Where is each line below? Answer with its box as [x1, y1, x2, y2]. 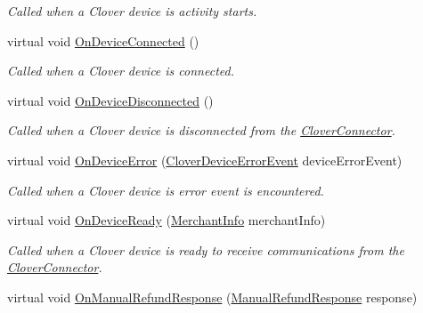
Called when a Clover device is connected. [7, 61, 234, 80]
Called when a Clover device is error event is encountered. [7, 181, 324, 199]
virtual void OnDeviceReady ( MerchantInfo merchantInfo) [7, 211, 326, 229]
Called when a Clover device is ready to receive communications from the [7, 240, 404, 259]
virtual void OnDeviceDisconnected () [7, 91, 214, 109]
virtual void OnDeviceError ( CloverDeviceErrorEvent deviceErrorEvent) [7, 150, 403, 169]
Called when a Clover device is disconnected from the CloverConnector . [7, 121, 395, 140]
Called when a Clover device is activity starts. [7, 2, 257, 20]
